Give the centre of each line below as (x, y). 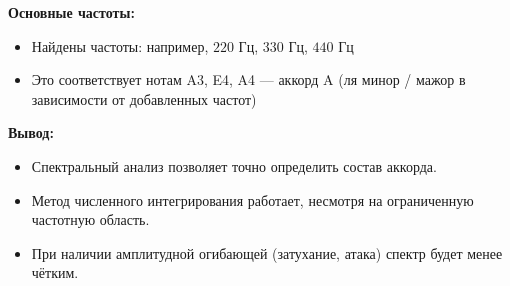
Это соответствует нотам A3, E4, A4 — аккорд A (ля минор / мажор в (248, 79)
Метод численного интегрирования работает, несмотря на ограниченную (252, 199)
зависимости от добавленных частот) (144, 98)
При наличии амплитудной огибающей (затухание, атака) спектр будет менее (267, 252)
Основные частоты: (71, 12)
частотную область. (90, 219)
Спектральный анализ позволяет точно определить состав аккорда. (234, 165)
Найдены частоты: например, (120, 45)
